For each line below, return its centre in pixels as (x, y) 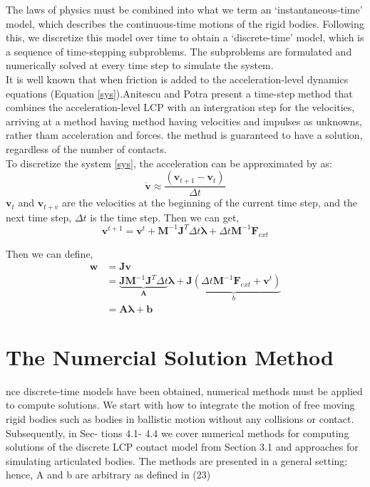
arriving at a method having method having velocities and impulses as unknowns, (184, 121)
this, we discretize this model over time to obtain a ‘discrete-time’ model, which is (185, 37)
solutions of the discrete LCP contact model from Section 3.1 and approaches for (182, 447)
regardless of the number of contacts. (86, 148)
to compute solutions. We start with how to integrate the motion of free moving (180, 405)
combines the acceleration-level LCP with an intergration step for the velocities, (180, 107)
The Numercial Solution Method (170, 356)
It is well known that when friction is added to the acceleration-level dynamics (177, 79)
